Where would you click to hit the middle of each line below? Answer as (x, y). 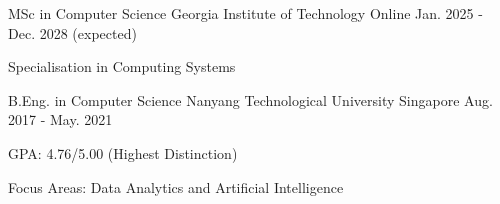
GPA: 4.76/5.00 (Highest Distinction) (123, 152)
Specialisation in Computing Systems (122, 66)
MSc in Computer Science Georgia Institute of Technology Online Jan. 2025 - (245, 13)
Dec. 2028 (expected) (72, 32)
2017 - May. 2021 (60, 119)
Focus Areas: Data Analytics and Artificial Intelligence (176, 186)
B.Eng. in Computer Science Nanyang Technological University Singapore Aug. (250, 99)
